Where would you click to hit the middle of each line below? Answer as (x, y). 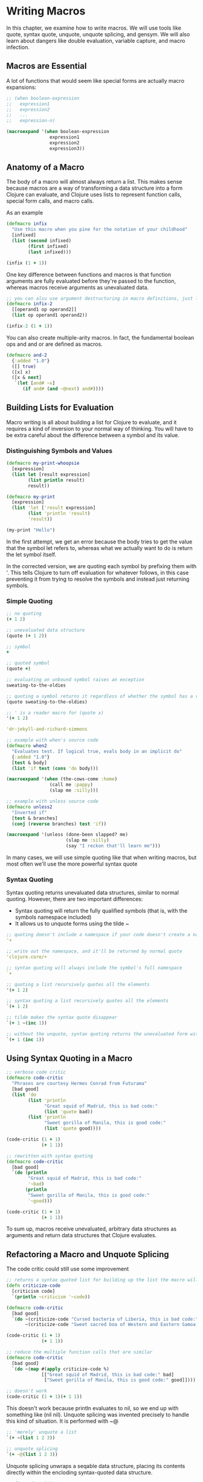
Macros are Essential (47, 66)
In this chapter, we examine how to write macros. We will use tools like (94, 28)
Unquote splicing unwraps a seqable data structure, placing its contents (96, 1466)
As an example (25, 213)
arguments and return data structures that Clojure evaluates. (82, 1235)
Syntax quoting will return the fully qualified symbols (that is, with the (101, 911)
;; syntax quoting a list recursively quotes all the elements (88, 1001)
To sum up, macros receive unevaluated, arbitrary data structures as (92, 1229)
